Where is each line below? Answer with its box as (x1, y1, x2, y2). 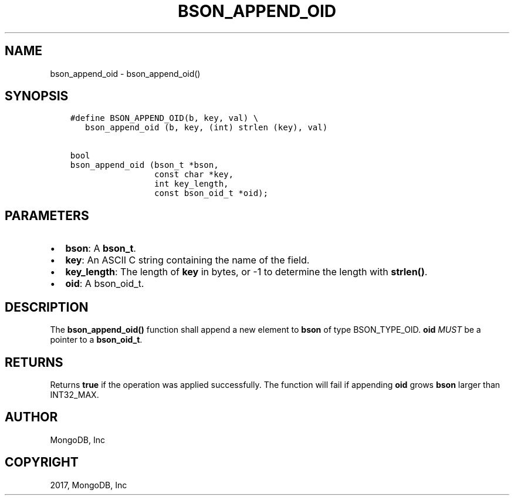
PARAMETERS (5, 208, 89, 223)
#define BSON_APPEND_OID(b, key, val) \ (70, 113, 259, 123)
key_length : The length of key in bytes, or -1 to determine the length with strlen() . (65, 266, 428, 278)
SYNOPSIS (5, 89, 69, 104)
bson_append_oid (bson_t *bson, (70, 160, 219, 170)
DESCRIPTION (5, 299, 89, 315)
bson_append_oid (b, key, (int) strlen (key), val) (85, 123, 328, 133)
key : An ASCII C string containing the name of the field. (65, 254, 310, 266)
